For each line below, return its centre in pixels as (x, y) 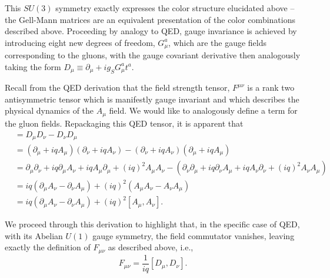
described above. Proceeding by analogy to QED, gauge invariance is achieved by (151, 31)
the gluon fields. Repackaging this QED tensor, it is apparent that (124, 123)
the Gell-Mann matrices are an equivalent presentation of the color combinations (150, 19)
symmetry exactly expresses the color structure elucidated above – (175, 8)
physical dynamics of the (49, 110)
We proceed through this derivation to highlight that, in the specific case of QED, (152, 224)
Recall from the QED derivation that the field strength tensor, (117, 87)
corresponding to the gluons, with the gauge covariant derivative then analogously (153, 55)
